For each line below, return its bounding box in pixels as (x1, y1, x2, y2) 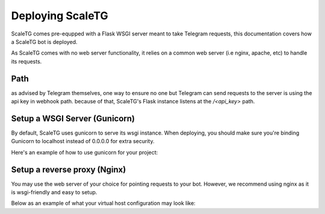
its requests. (11, 58, 42, 65)
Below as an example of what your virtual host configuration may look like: (11, 200, 196, 207)
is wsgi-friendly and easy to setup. (11, 189, 97, 195)
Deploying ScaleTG (11, 9, 108, 22)
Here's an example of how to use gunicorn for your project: (11, 148, 158, 156)
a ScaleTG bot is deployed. (11, 38, 78, 45)
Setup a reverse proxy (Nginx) (11, 164, 126, 174)
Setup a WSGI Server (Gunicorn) (11, 113, 135, 123)
